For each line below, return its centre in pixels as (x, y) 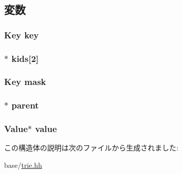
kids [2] (25, 58)
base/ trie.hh (23, 165)
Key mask (25, 82)
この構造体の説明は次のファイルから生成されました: (91, 148)
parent (25, 105)
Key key (22, 35)
